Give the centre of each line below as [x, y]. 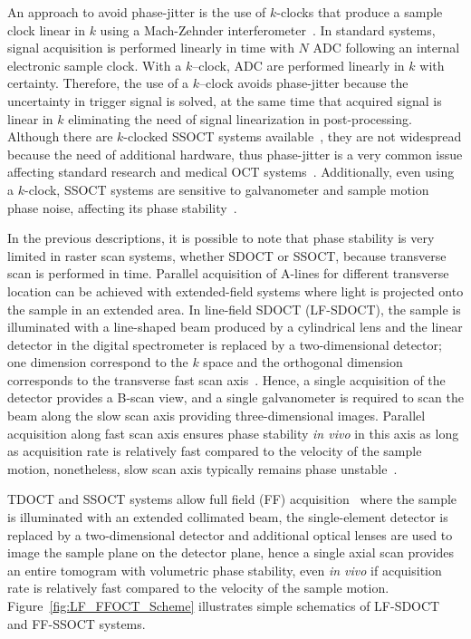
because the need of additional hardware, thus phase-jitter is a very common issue [235, 154]
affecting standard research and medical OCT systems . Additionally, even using [231, 172]
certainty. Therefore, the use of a [98, 83]
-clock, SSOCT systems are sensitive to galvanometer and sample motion [226, 189]
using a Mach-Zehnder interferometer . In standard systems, [268, 29]
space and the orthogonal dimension [303, 362]
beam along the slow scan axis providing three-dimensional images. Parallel [216, 416]
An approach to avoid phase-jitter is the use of [137, 12]
